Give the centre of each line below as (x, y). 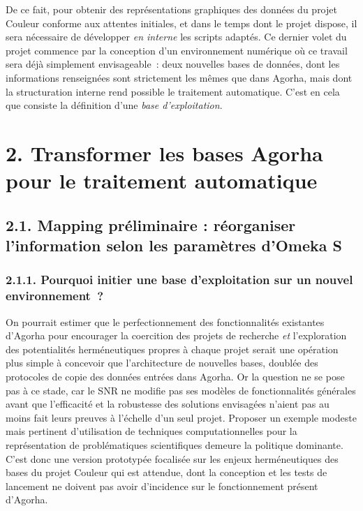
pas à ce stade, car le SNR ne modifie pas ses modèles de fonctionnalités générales (181, 390)
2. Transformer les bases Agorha (164, 153)
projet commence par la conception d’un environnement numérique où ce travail (177, 50)
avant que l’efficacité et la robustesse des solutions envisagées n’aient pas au (168, 404)
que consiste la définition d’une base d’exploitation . (114, 105)
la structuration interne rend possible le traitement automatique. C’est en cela (173, 91)
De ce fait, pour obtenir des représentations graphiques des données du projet (171, 9)
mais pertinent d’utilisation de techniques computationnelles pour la (151, 431)
